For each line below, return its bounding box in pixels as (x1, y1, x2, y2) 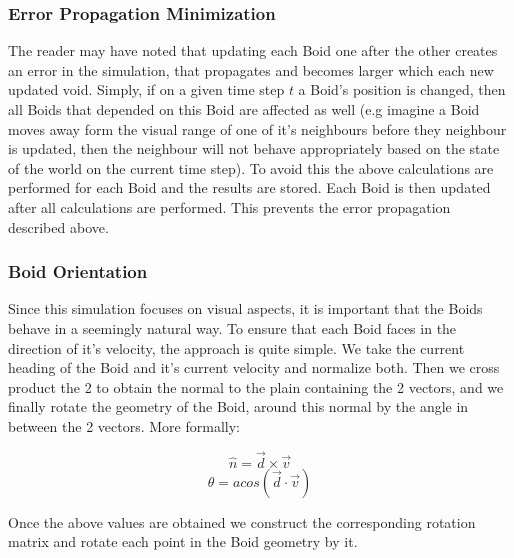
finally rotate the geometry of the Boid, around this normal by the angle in (8, 396, 469, 417)
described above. (8, 216, 109, 237)
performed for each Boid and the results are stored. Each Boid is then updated (8, 177, 491, 198)
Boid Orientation (8, 259, 148, 284)
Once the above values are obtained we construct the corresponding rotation (8, 511, 476, 532)
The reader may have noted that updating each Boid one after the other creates (8, 40, 498, 61)
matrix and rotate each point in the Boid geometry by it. (8, 531, 358, 552)
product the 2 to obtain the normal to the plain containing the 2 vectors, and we (8, 376, 504, 397)
